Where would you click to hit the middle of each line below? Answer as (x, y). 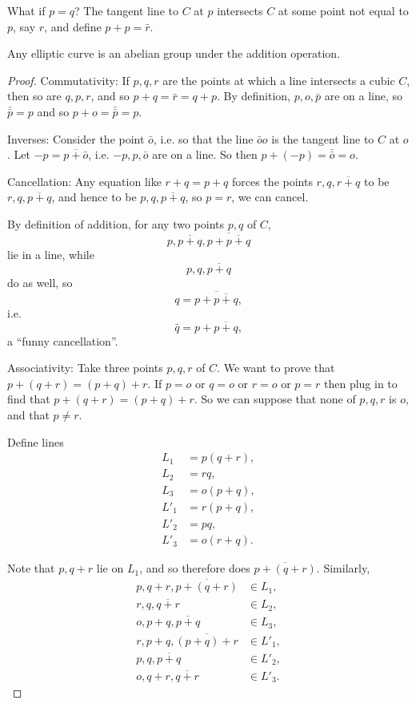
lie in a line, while (51, 254)
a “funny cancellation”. (63, 340)
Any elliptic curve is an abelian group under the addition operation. (174, 53)
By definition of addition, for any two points (116, 223)
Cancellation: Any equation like (84, 181)
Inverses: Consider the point (76, 138)
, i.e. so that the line (203, 138)
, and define (73, 26)
